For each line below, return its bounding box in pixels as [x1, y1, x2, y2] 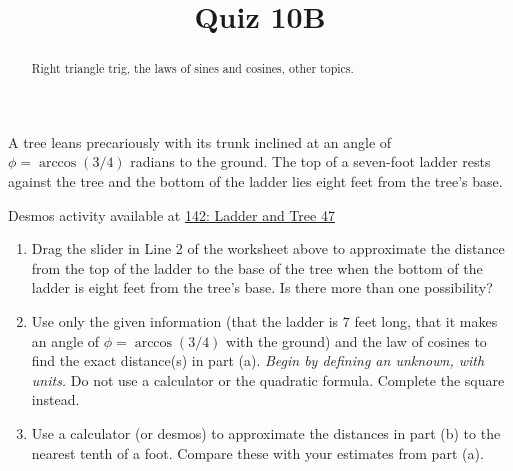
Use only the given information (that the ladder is [31, 310, 339, 331]
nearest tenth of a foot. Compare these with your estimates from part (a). [31, 442, 484, 463]
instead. [31, 389, 80, 410]
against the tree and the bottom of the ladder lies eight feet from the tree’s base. [8, 171, 503, 192]
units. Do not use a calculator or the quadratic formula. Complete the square [31, 369, 505, 390]
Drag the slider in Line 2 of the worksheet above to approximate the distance [31, 238, 505, 259]
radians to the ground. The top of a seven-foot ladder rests [130, 151, 491, 172]
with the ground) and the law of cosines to [226, 330, 487, 351]
